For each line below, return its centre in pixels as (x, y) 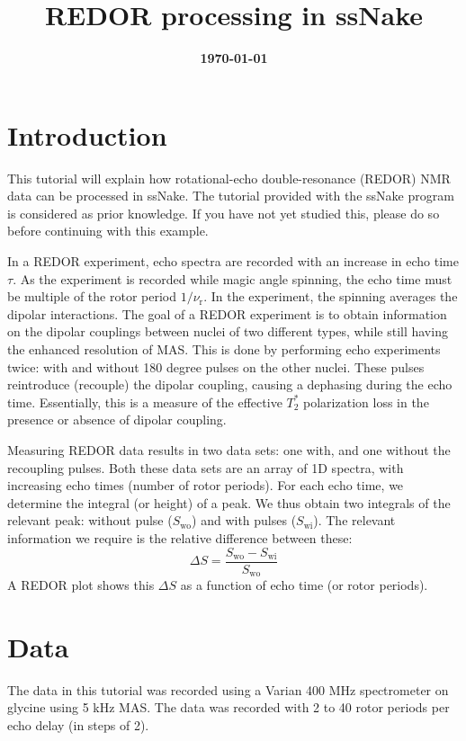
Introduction (87, 134)
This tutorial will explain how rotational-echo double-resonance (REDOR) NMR (229, 178)
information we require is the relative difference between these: (180, 537)
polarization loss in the (366, 402)
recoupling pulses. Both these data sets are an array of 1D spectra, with (206, 467)
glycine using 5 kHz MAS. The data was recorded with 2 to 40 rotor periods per (229, 707)
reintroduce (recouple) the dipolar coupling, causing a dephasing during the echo (230, 384)
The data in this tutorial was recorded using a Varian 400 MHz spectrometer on (228, 689)
